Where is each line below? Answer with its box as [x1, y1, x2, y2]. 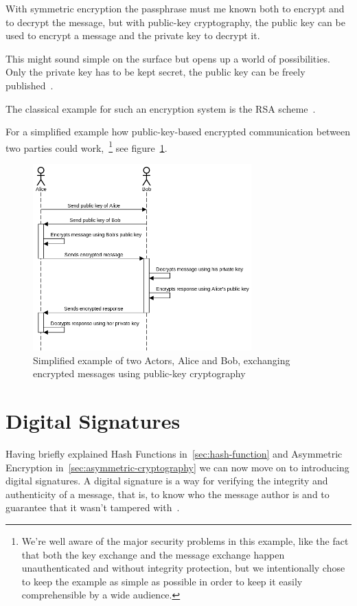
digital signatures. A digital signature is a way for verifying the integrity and [5, 473, 328, 488]
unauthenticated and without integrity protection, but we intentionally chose [21, 561, 345, 575]
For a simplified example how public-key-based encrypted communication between [5, 124, 351, 139]
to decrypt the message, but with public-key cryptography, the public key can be [5, 14, 345, 29]
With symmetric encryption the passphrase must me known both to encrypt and [5, 1, 345, 15]
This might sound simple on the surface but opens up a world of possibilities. [5, 51, 330, 65]
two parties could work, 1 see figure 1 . [5, 138, 168, 155]
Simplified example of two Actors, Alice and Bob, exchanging [33, 352, 290, 367]
